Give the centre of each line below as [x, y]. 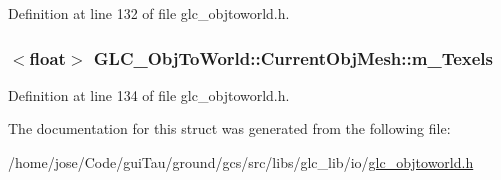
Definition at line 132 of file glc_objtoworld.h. [149, 13]
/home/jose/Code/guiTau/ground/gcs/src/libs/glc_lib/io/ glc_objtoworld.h [241, 162]
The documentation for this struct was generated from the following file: [229, 128]
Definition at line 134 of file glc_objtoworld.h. [149, 94]
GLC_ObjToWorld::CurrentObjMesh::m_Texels [293, 57]
